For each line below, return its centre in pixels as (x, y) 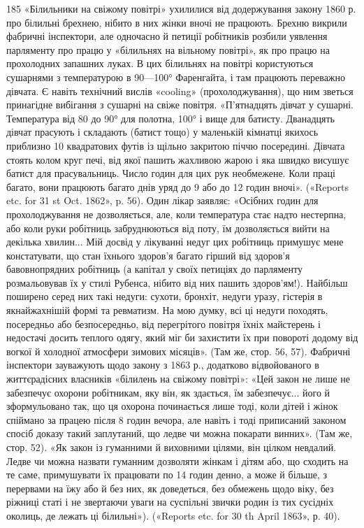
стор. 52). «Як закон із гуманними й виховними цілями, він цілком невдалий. (172, 447)
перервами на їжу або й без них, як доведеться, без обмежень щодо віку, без (170, 488)
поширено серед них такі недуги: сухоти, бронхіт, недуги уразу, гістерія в (165, 296)
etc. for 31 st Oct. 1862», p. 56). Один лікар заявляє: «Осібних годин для (162, 200)
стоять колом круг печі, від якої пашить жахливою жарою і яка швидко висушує (178, 159)
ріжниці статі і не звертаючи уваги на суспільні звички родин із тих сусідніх (170, 502)
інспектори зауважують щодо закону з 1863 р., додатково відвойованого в (163, 365)
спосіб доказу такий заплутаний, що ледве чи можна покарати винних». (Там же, (180, 433)
